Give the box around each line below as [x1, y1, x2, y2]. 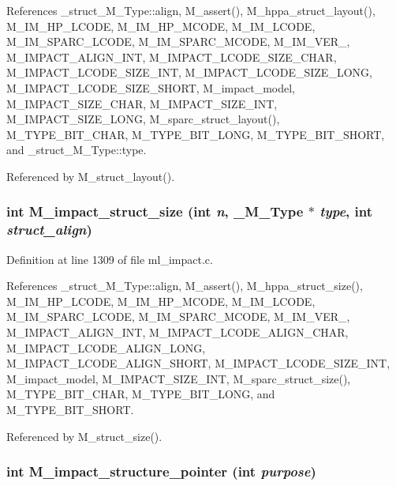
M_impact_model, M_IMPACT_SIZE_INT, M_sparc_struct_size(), [6, 370, 351, 386]
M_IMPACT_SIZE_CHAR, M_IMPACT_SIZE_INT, [6, 95, 278, 111]
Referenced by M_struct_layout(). [6, 168, 175, 184]
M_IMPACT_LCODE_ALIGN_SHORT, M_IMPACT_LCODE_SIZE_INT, [6, 355, 390, 371]
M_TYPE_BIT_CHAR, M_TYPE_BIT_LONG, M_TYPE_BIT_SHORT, [6, 126, 385, 142]
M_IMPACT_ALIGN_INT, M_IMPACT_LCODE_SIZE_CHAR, [6, 48, 337, 65]
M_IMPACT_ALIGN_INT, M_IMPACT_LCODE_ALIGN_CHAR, [6, 324, 349, 341]
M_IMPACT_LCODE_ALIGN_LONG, [6, 339, 206, 356]
